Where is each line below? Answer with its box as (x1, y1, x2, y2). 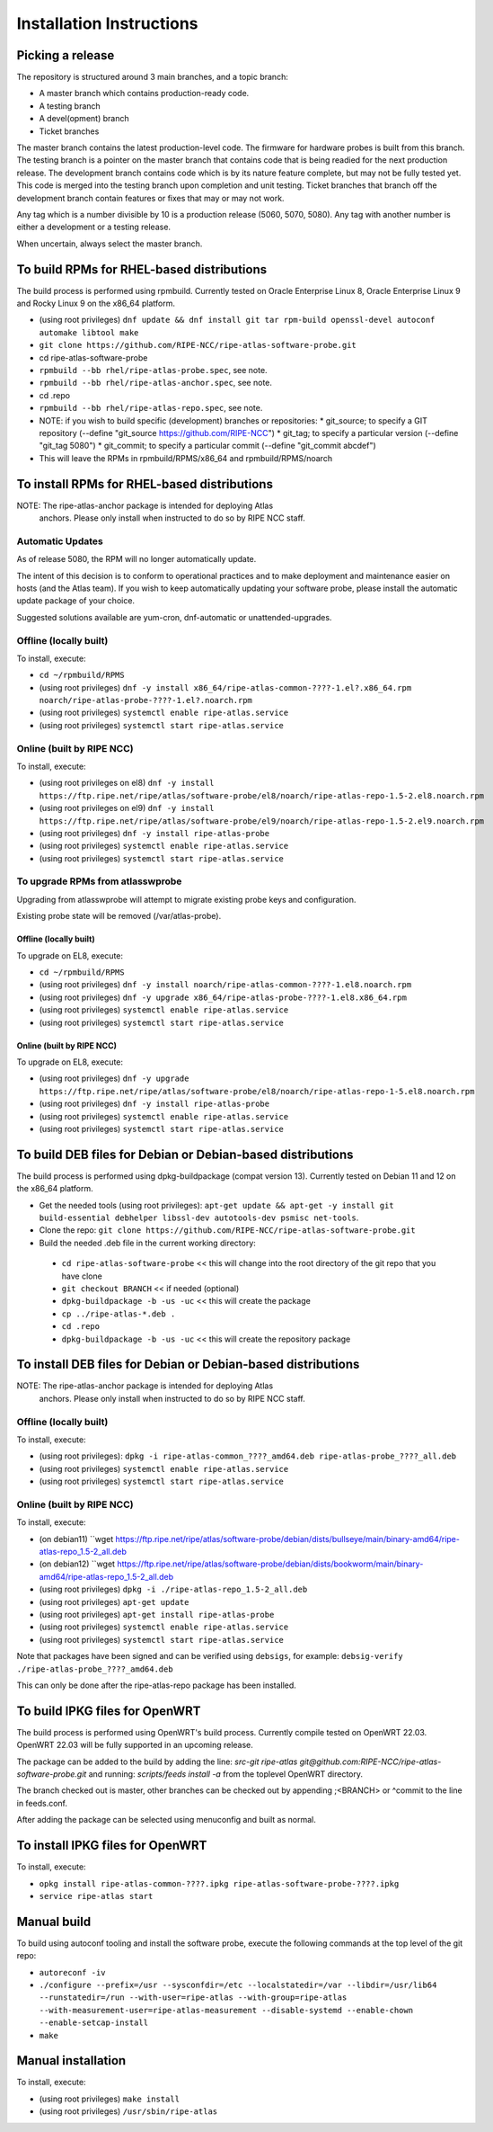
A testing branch (39, 100, 101, 112)
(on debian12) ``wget (39, 1558, 116, 1569)
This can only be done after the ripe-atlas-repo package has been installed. (16, 1680, 296, 1690)
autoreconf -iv (39, 1967, 107, 1977)
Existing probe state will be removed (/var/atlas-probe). (16, 911, 222, 922)
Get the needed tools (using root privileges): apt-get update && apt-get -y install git (39, 1200, 394, 1210)
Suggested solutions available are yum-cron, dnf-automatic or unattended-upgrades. (16, 611, 332, 622)
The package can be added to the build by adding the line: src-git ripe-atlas (16, 1756, 298, 1767)
